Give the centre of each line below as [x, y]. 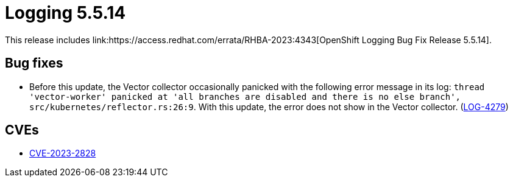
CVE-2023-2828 [63, 153]
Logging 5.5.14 [65, 13]
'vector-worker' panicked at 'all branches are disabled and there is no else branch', [245, 96]
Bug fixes [34, 63]
